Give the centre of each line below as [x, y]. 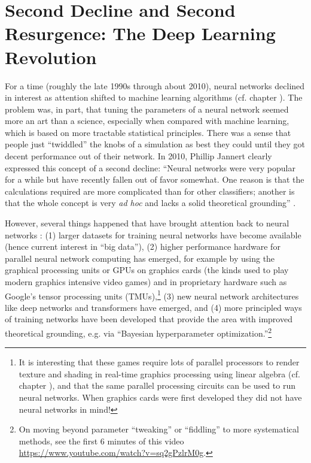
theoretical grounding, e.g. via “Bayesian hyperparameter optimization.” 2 [138, 332]
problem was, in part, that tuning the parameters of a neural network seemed [147, 109]
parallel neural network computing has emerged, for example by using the [140, 258]
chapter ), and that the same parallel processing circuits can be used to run [157, 385]
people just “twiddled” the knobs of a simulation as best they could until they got [155, 144]
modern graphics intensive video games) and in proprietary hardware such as [146, 282]
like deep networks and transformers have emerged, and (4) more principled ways [153, 307]
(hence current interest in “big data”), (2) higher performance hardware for [143, 246]
